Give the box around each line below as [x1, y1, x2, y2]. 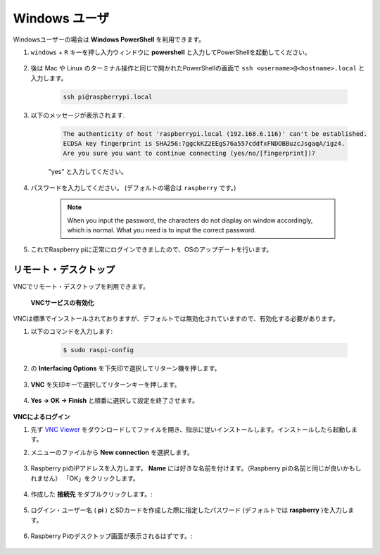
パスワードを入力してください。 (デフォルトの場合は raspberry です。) [30, 183, 236, 192]
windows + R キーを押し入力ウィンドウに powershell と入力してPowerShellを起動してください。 [30, 48, 311, 56]
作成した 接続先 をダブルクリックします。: [30, 489, 153, 498]
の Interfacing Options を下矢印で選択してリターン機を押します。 [30, 364, 221, 373]
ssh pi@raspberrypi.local [63, 92, 153, 101]
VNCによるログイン [13, 412, 70, 420]
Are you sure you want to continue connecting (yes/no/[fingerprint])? [63, 149, 316, 158]
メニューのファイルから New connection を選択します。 [30, 448, 194, 456]
